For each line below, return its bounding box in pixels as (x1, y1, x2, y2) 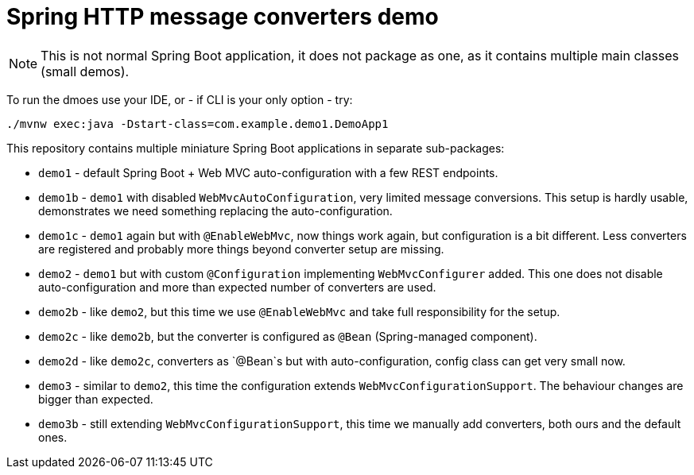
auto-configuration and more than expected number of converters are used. (38, 280, 436, 294)
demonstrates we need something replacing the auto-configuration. (38, 203, 393, 218)
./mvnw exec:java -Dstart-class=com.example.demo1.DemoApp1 (6, 117, 389, 130)
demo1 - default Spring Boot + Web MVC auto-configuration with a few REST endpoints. (38, 165, 498, 180)
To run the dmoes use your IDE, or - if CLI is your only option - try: (6, 92, 353, 106)
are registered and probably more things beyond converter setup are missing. (38, 241, 444, 256)
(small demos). (41, 63, 130, 79)
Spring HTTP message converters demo (6, 3, 439, 30)
